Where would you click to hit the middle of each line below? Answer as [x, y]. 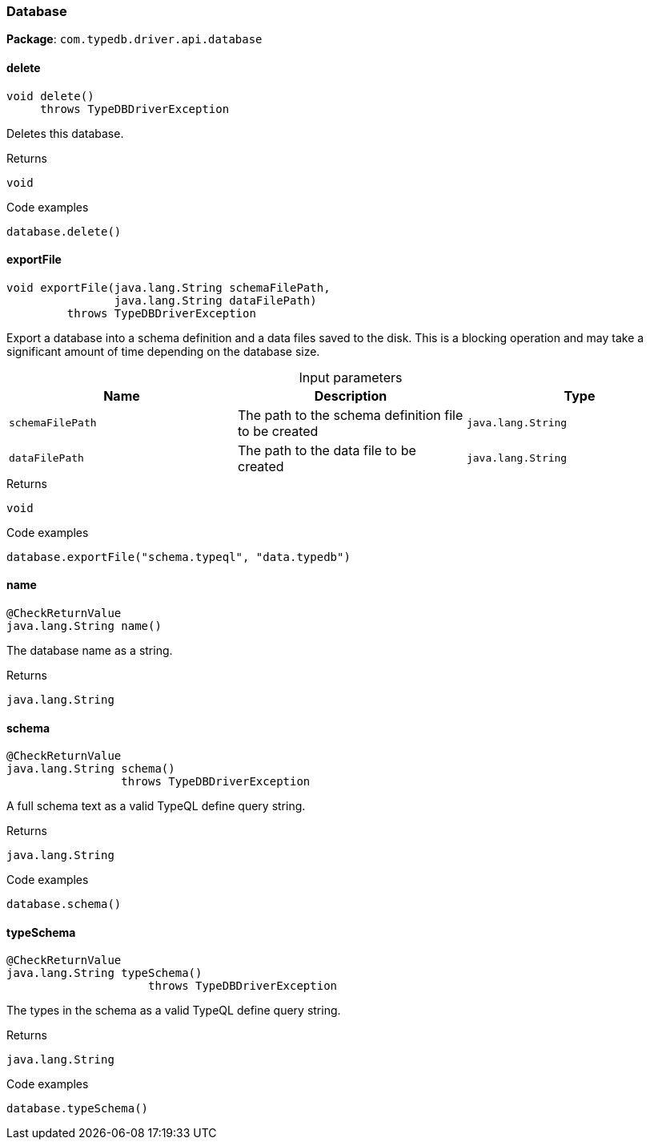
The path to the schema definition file [350, 415]
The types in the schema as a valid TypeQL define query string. [174, 1011]
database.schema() [64, 904]
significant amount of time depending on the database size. [163, 351]
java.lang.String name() [84, 626]
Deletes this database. [65, 133]
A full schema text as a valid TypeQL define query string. [156, 806]
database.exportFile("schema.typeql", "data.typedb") [179, 557]
